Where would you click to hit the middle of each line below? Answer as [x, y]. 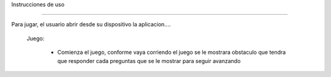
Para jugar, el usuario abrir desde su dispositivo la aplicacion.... [91, 24]
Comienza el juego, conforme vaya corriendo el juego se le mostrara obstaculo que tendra [172, 53]
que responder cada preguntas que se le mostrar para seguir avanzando [149, 61]
